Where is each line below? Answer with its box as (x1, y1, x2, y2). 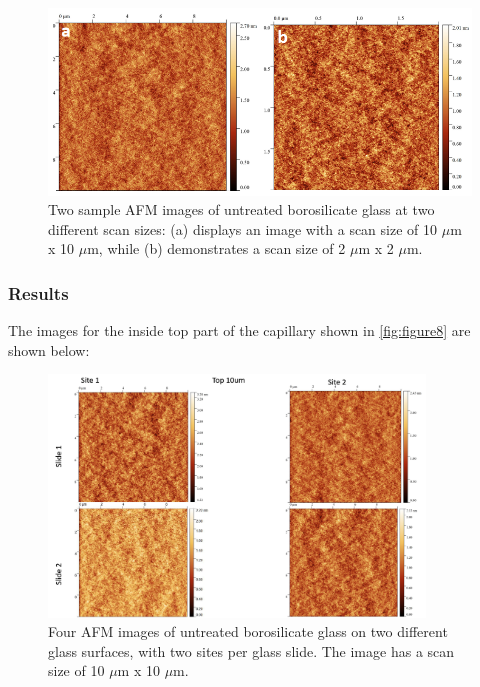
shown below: (8, 339, 90, 360)
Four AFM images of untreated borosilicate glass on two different (48, 621, 448, 642)
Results (8, 280, 69, 305)
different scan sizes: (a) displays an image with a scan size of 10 (48, 218, 438, 239)
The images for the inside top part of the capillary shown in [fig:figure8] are (8, 320, 471, 341)
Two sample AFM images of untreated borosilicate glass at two (48, 199, 435, 220)
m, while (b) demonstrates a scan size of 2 (87, 238, 346, 259)
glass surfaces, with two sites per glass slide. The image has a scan (48, 640, 455, 661)
